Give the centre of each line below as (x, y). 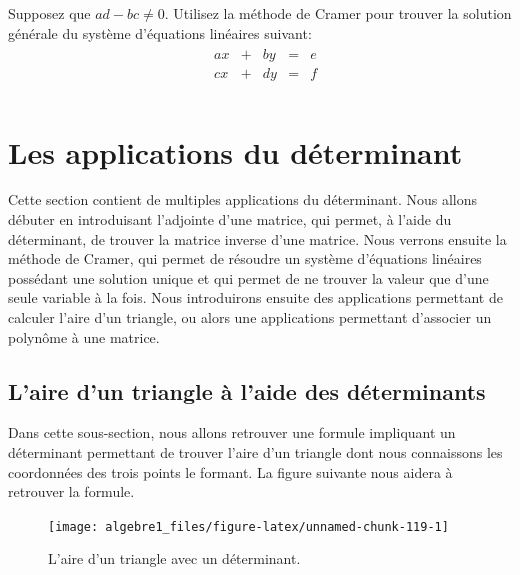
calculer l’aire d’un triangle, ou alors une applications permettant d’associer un (250, 317)
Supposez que (49, 13)
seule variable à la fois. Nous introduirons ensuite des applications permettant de (255, 297)
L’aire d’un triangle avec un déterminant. (174, 558)
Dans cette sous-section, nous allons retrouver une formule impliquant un (232, 432)
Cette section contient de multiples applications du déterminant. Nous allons (243, 199)
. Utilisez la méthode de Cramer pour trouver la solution (338, 13)
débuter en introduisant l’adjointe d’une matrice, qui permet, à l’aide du (230, 219)
